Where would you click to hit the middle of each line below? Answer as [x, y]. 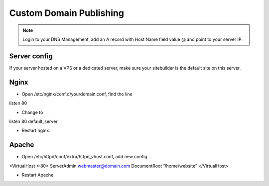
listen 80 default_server [33, 121]
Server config [31, 56]
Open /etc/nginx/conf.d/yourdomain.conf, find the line [77, 94]
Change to [32, 112]
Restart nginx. [36, 131]
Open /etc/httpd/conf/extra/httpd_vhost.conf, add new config [84, 157]
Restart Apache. [38, 175]
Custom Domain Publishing [67, 13]
